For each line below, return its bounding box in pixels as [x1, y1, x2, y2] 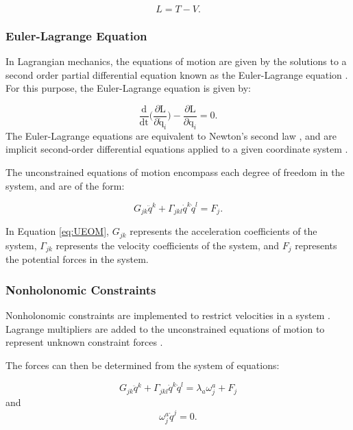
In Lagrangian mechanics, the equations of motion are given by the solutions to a [5, 54, 347, 68]
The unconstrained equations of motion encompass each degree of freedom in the [5, 165, 345, 179]
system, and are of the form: [5, 178, 125, 192]
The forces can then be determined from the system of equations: [5, 357, 280, 372]
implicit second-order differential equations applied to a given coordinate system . [5, 142, 348, 156]
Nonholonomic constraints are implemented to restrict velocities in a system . [5, 308, 330, 322]
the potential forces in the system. [5, 252, 149, 266]
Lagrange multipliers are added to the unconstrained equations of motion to [5, 321, 325, 336]
